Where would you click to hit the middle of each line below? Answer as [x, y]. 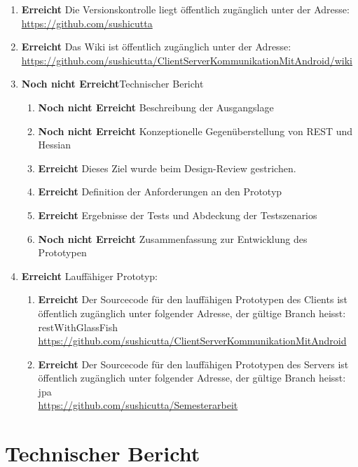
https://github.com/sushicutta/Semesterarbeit [138, 405]
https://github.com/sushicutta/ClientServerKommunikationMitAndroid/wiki [187, 60]
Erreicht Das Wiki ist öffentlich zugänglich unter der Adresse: [156, 47]
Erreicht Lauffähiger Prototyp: [89, 276]
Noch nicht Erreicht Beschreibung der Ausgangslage [156, 107]
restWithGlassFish [78, 327]
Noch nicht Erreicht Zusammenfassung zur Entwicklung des [173, 238]
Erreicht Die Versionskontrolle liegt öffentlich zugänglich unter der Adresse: [185, 9]
